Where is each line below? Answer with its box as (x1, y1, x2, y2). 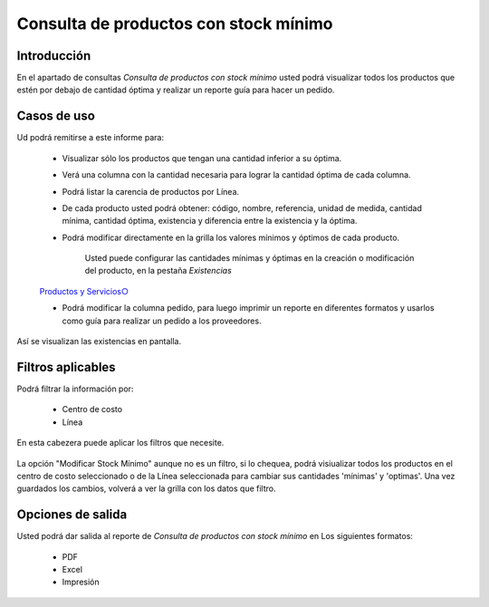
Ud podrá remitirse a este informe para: (16, 132, 165, 143)
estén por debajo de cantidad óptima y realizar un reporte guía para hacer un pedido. (16, 84, 335, 95)
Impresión (62, 576, 100, 588)
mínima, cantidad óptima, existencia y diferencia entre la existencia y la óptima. (62, 216, 358, 226)
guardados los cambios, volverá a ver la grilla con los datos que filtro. (16, 483, 276, 494)
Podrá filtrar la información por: (16, 383, 134, 394)
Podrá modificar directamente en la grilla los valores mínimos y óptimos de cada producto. (62, 232, 400, 243)
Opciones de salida (16, 507, 128, 523)
